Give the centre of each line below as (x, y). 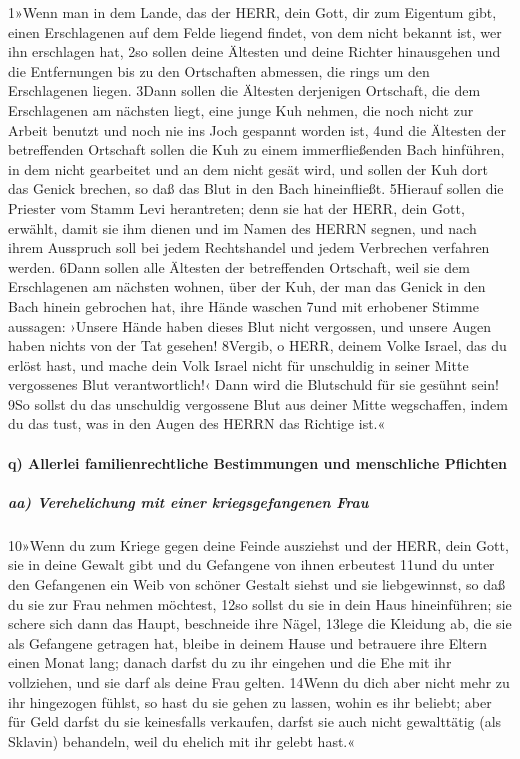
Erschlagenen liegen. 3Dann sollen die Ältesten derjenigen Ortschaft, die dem (244, 90)
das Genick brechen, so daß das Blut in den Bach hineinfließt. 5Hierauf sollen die (256, 188)
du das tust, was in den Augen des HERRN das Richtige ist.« (197, 423)
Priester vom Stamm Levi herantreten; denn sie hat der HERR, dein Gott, (236, 207)
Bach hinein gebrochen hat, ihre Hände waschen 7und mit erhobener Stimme (243, 305)
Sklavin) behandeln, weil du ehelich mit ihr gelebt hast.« (182, 740)
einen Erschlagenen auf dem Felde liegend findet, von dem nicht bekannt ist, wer (255, 31)
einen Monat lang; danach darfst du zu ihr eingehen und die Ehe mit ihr (230, 662)
